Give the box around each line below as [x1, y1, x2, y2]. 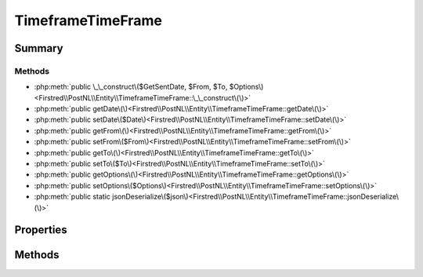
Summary [14, 42, 63, 55]
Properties [14, 224, 67, 237]
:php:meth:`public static [34, 192, 111, 202]
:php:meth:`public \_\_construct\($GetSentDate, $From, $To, [34, 82, 228, 92]
